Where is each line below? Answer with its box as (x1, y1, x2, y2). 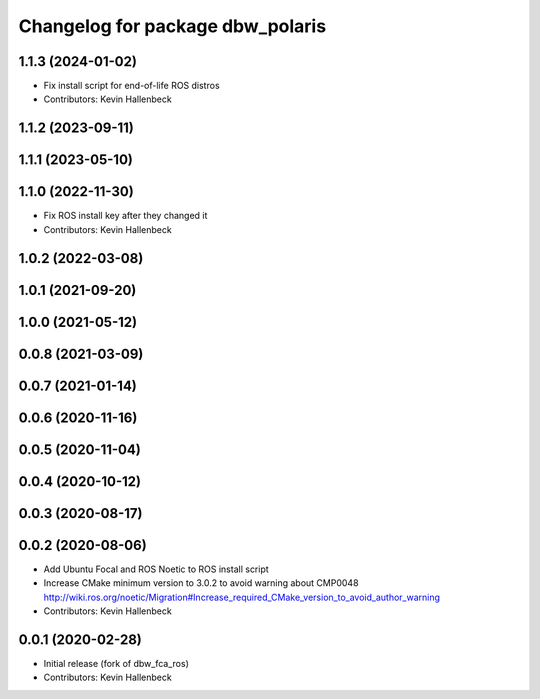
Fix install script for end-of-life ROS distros (43, 80, 220, 92)
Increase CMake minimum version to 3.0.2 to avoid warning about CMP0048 (43, 577, 359, 589)
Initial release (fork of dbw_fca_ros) (43, 657, 190, 669)
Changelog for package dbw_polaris (18, 15, 327, 37)
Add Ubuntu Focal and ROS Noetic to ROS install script (43, 563, 269, 575)
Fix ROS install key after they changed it (43, 210, 208, 222)
